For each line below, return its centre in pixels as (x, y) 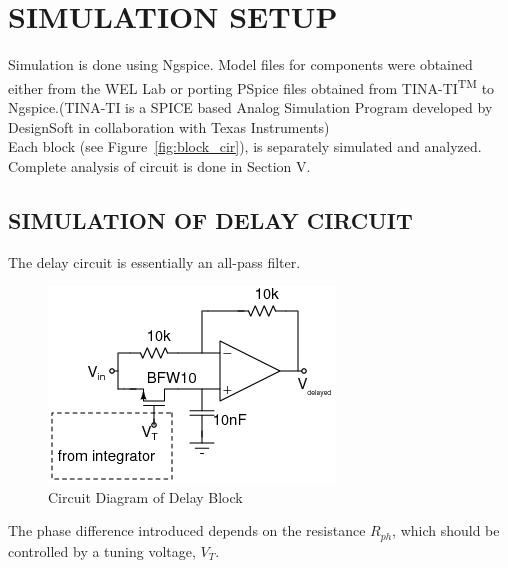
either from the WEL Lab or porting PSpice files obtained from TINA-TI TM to (251, 86)
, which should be (446, 530)
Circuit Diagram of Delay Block (145, 496)
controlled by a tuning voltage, (102, 550)
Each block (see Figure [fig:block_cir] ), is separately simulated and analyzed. (245, 146)
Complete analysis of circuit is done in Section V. (159, 165)
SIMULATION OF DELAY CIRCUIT (210, 219)
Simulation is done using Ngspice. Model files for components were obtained (240, 64)
